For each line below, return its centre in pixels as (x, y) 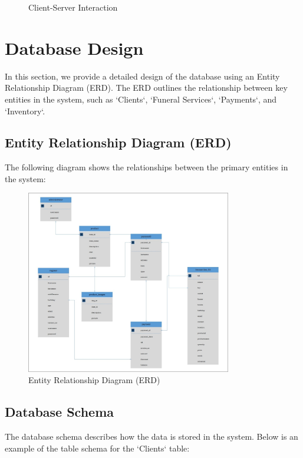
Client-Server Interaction (73, 7)
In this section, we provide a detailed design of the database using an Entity (142, 76)
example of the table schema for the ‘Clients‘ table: (97, 448)
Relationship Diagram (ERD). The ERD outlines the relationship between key (146, 88)
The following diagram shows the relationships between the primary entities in (146, 167)
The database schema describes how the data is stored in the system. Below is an (151, 436)
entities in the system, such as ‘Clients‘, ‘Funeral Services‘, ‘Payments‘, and (141, 99)
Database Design (74, 47)
